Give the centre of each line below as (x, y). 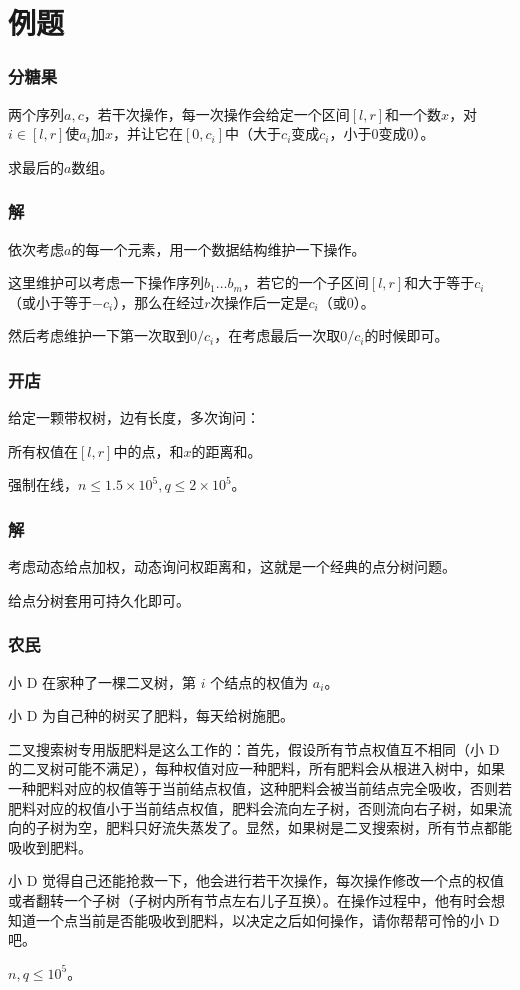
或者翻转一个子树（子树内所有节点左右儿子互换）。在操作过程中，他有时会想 (256, 899)
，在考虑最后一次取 (277, 335)
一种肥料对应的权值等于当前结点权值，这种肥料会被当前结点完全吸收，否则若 (260, 787)
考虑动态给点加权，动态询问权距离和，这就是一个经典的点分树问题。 (232, 566)
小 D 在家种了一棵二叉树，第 (102, 681)
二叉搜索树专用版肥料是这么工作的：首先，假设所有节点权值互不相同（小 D (254, 748)
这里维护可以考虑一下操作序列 (106, 282)
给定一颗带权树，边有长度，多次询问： (134, 417)
